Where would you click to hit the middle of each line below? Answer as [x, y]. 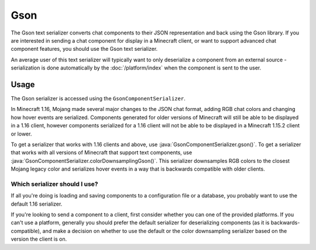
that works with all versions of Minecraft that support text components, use [102, 152]
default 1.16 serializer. [37, 204]
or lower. [21, 134]
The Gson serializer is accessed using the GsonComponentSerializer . [98, 99]
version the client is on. [39, 239]
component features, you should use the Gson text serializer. [84, 49]
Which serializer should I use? [54, 184]
